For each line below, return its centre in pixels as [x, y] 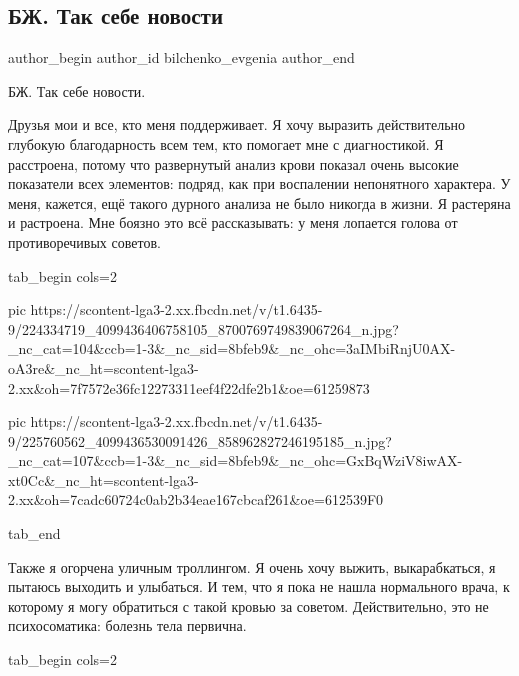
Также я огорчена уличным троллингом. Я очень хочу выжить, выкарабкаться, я [252, 566]
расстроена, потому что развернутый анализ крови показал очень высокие [233, 163]
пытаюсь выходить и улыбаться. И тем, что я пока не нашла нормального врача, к [259, 586]
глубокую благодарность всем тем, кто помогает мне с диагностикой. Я [226, 143]
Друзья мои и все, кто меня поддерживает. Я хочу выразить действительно [237, 124]
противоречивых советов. [84, 241]
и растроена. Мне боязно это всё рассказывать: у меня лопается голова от [233, 222]
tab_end [34, 533]
